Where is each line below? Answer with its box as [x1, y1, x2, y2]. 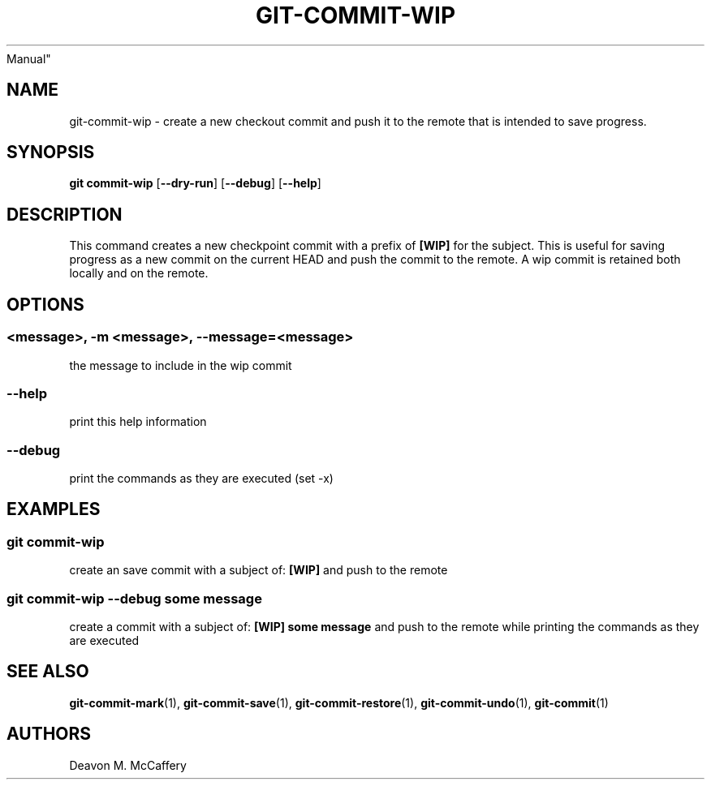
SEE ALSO [6, 661, 89, 682]
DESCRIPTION [6, 204, 123, 225]
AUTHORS [6, 724, 92, 745]
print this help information [69, 414, 207, 429]
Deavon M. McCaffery [69, 758, 187, 772]
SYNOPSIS [6, 142, 95, 163]
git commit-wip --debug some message [6, 590, 262, 607]
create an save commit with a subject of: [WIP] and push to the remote [69, 563, 448, 578]
